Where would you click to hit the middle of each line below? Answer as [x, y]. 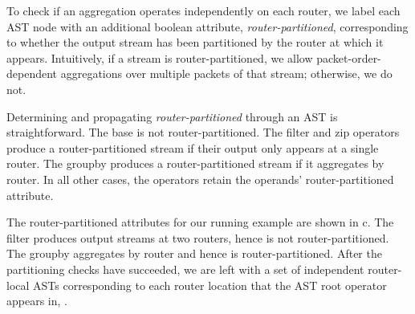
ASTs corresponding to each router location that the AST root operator [210, 285]
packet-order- [349, 57]
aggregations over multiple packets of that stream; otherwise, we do [226, 73]
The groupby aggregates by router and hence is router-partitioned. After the [194, 253]
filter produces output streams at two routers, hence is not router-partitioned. [198, 237]
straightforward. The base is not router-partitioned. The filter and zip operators [203, 132]
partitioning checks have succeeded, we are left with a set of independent [185, 269]
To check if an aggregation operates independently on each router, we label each [203, 10]
